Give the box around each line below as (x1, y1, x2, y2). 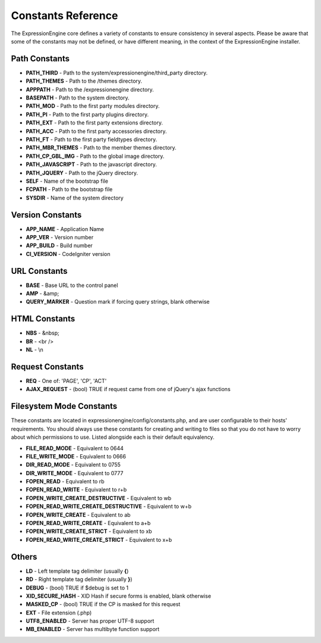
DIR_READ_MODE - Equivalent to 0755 (26, 461, 121, 469)
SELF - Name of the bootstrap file (26, 177, 108, 185)
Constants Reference (11, 9, 118, 22)
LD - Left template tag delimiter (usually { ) (26, 567, 129, 575)
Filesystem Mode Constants (11, 401, 118, 411)
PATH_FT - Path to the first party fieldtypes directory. (26, 136, 158, 143)
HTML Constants (11, 314, 75, 324)
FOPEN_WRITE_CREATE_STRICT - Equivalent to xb (26, 527, 152, 535)
